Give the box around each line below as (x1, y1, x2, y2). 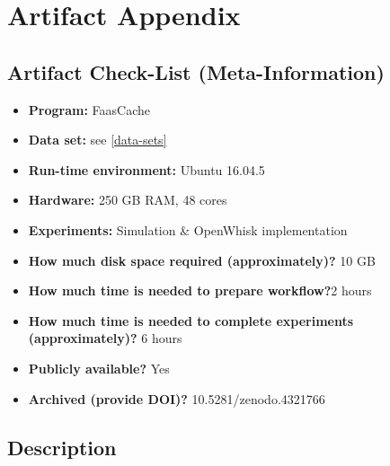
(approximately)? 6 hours (28, 329, 182, 347)
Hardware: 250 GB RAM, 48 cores (28, 190, 227, 209)
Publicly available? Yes (28, 358, 170, 377)
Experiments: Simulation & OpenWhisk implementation (28, 220, 348, 239)
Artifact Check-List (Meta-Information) (7, 57, 385, 85)
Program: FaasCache (28, 100, 150, 119)
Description (7, 433, 117, 461)
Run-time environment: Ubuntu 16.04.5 (28, 160, 265, 179)
